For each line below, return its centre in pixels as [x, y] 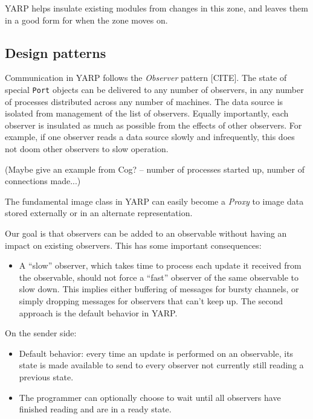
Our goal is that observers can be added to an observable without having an [146, 233]
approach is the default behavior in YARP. [98, 312]
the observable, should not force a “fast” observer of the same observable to [159, 277]
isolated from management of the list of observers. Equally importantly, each [147, 113]
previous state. [46, 376]
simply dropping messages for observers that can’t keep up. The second [151, 300]
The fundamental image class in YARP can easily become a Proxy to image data [154, 201]
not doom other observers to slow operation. [87, 149]
